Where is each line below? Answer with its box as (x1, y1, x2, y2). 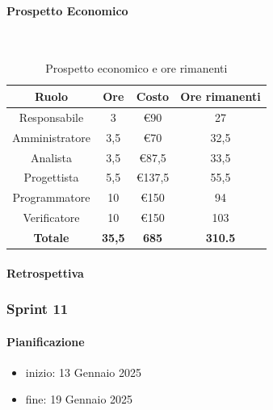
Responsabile (19, 108, 84, 125)
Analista (30, 149, 73, 165)
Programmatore (12, 189, 90, 206)
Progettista (23, 169, 79, 186)
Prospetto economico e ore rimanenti (45, 60, 228, 77)
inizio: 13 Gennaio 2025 (25, 363, 142, 380)
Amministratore (12, 128, 90, 145)
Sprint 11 (6, 299, 69, 319)
